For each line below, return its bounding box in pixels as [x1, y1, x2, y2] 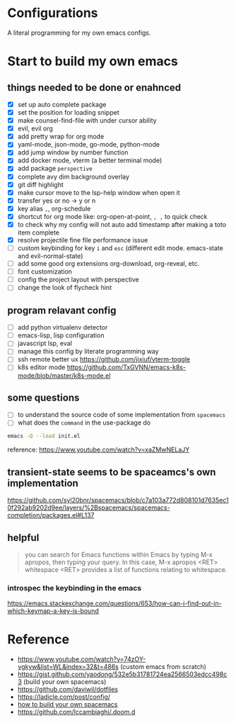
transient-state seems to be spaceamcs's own [7, 466, 216, 478]
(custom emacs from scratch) [119, 663, 207, 671]
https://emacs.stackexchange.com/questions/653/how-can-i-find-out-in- [7, 599, 222, 607]
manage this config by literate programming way [17, 347, 159, 356]
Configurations [7, 5, 98, 21]
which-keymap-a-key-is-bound [7, 607, 99, 615]
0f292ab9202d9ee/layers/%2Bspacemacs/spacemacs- [7, 503, 171, 512]
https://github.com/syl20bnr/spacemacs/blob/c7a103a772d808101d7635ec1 [7, 496, 229, 505]
